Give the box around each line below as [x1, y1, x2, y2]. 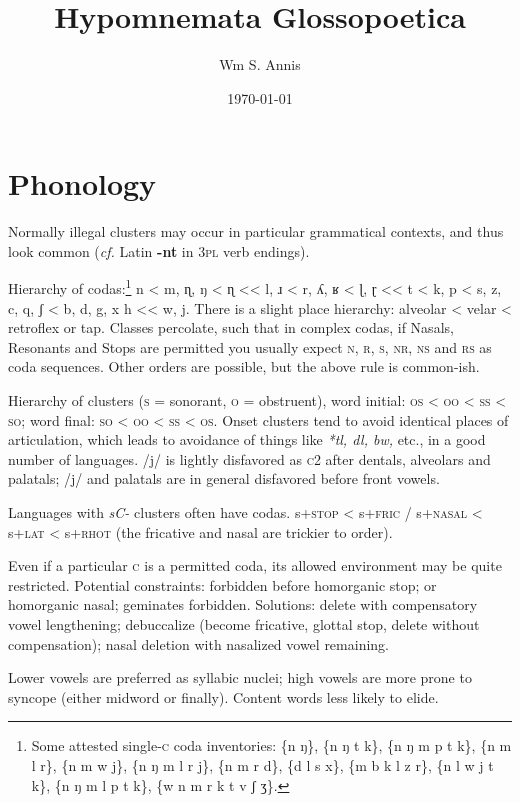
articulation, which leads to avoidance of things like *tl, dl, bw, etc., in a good [8, 429, 486, 450]
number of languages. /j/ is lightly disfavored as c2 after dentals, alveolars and [8, 448, 491, 469]
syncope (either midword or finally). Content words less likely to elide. [8, 686, 439, 707]
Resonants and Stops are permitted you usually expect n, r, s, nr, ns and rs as [8, 336, 492, 357]
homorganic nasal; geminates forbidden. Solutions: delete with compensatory [8, 594, 478, 615]
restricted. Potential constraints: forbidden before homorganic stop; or [8, 574, 437, 595]
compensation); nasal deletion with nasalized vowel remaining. [8, 633, 389, 654]
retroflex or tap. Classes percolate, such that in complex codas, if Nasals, [8, 317, 454, 338]
